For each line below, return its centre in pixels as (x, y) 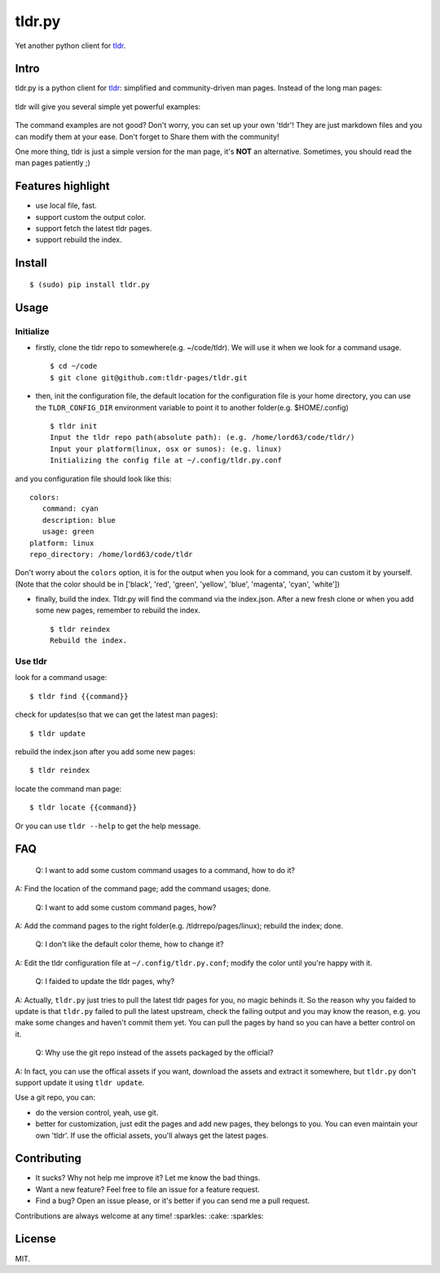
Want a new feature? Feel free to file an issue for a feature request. (147, 1189)
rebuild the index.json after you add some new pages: (105, 751)
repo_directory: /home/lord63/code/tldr (111, 554)
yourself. (398, 573)
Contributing (48, 1159)
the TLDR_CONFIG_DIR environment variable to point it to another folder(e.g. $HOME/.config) (192, 407)
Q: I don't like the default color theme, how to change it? (130, 944)
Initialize (32, 331)
